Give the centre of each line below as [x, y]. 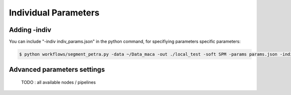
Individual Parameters [54, 13]
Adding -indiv [30, 30]
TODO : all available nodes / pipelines [58, 82]
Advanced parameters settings [57, 70]
